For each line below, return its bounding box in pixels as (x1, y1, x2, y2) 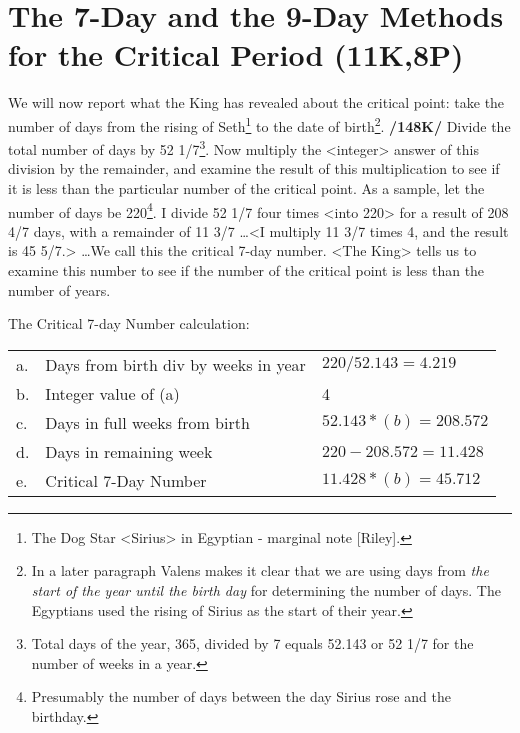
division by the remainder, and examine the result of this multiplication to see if (8, 158, 500, 179)
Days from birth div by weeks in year (45, 352, 306, 376)
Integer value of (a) (45, 381, 180, 405)
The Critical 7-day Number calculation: (8, 313, 250, 334)
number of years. (8, 279, 111, 300)
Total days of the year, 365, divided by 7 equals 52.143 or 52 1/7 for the (31, 633, 474, 654)
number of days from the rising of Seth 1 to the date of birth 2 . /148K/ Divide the (8, 112, 511, 136)
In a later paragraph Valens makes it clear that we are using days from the (31, 560, 489, 581)
